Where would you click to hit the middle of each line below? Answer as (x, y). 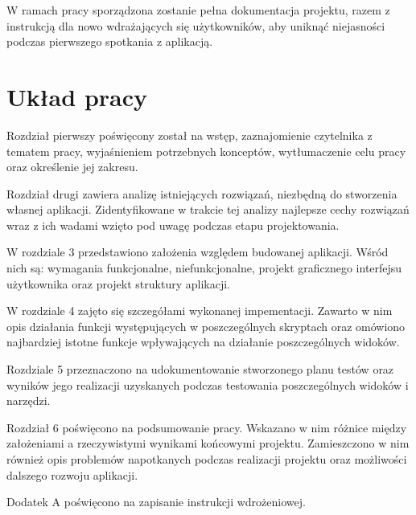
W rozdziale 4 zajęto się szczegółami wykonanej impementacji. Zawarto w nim (200, 311)
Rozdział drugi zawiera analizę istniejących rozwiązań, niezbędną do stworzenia (202, 193)
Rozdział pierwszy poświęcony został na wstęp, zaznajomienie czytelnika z (189, 135)
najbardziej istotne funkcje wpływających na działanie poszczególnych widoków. (203, 342)
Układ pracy (77, 96)
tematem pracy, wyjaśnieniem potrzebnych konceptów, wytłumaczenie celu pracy (206, 151)
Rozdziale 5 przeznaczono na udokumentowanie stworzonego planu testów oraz (200, 369)
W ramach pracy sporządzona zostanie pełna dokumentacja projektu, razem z (198, 10)
